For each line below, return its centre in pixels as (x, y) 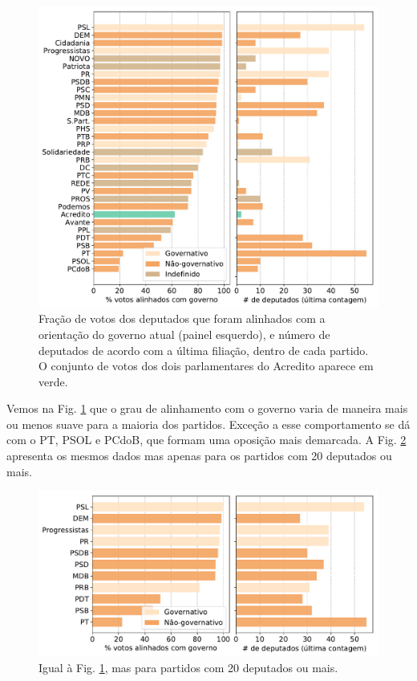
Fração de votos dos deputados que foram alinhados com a (182, 318)
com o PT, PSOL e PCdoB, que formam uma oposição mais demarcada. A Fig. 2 (206, 440)
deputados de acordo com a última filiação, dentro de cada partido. (204, 350)
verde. (53, 381)
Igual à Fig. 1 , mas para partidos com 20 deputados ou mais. (188, 667)
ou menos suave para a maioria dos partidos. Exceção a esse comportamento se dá (208, 424)
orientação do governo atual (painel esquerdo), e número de (184, 334)
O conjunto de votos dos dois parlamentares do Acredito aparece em (206, 366)
